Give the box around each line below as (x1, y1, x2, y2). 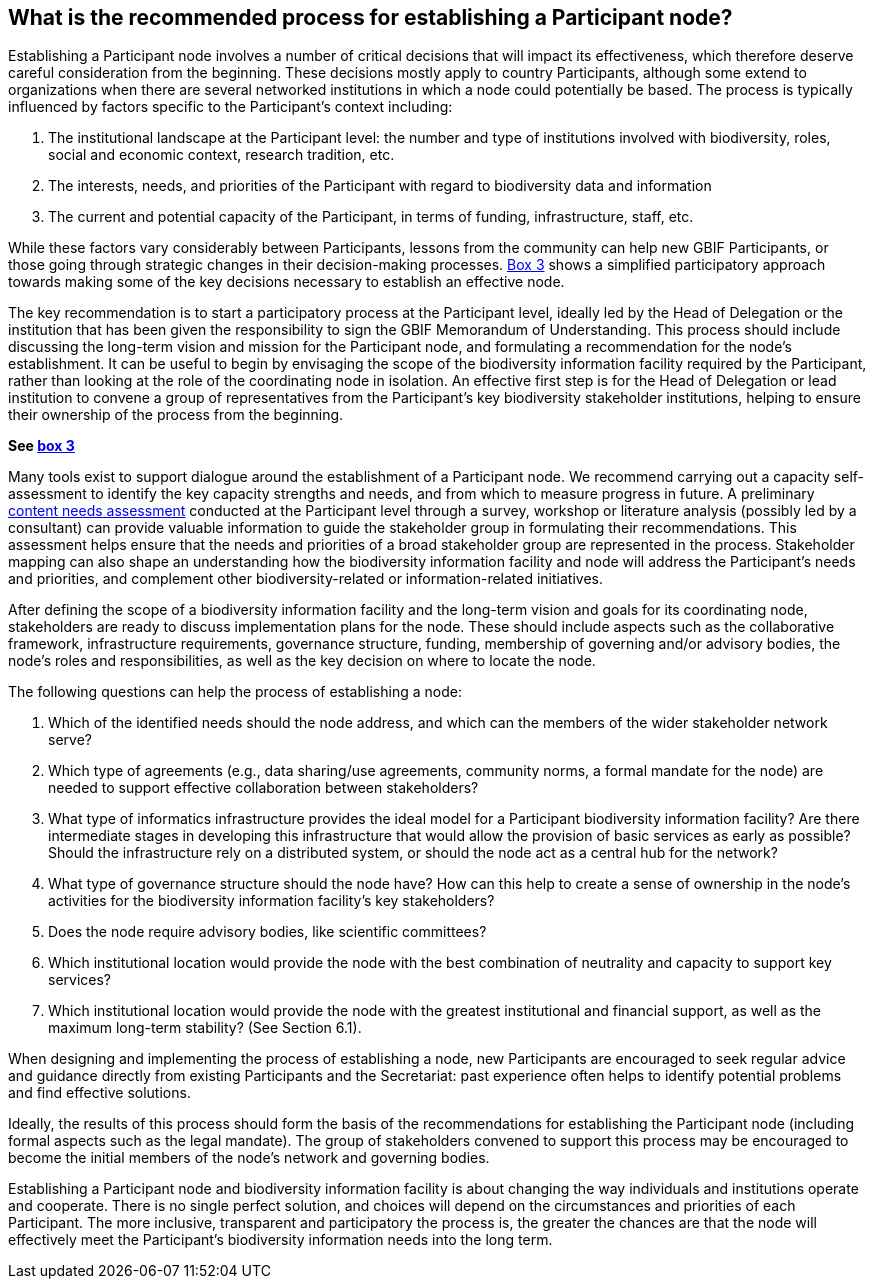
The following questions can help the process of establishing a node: (8, 683, 462, 701)
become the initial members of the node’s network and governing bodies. (8, 1149, 490, 1167)
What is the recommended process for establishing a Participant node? (8, 5, 733, 30)
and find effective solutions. (8, 1084, 191, 1102)
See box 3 (8, 437, 75, 455)
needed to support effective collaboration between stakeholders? (48, 779, 479, 797)
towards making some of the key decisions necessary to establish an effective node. (8, 273, 565, 291)
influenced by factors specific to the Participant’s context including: (8, 98, 453, 116)
